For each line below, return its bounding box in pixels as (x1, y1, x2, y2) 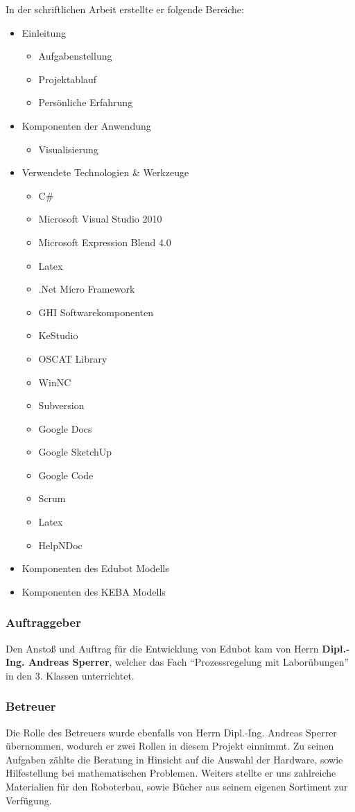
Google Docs (38, 421, 92, 435)
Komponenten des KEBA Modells (21, 584, 166, 598)
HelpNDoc (38, 537, 83, 552)
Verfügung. (6, 793, 52, 807)
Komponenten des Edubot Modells (21, 561, 169, 576)
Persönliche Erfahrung (38, 95, 133, 110)
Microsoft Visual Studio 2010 (38, 211, 162, 226)
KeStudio (38, 328, 78, 343)
